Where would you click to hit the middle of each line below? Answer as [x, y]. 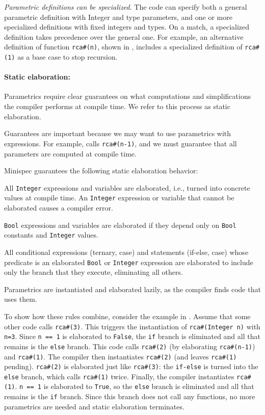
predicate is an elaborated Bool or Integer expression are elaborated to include [129, 262]
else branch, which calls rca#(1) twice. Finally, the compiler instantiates [119, 376]
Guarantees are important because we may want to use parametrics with [118, 133]
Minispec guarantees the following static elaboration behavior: [101, 171]
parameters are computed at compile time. [70, 153]
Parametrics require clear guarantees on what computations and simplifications [128, 96]
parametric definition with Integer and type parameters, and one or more [118, 17]
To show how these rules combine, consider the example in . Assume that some [127, 316]
